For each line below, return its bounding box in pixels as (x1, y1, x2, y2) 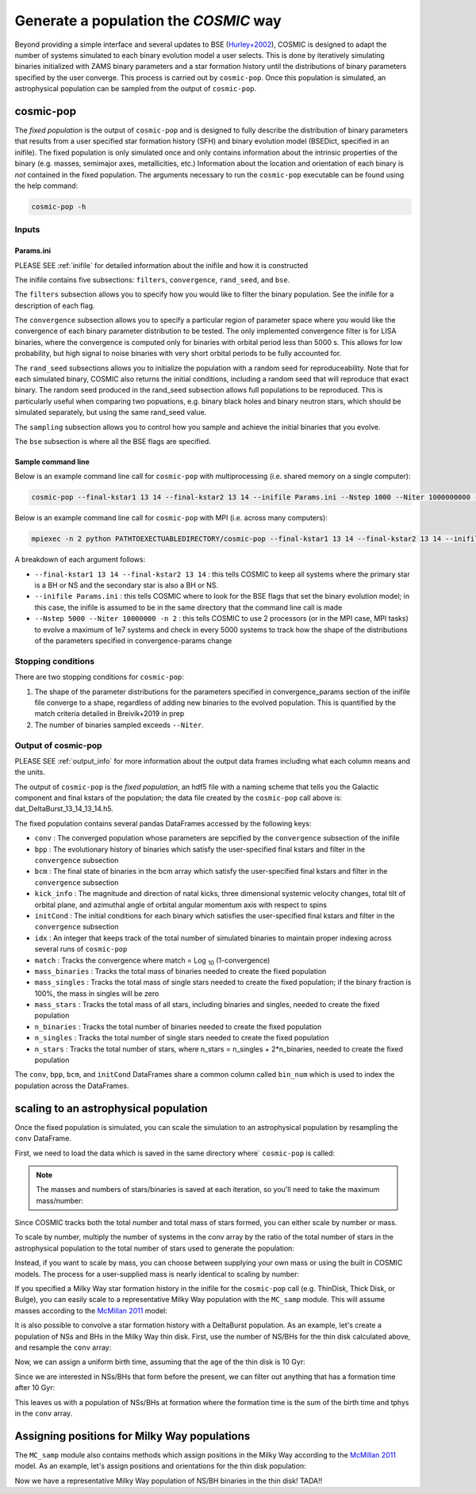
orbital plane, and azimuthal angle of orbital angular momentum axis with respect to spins (34, 900, 327, 910)
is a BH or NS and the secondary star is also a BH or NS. (34, 580, 218, 590)
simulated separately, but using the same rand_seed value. (14, 408, 207, 417)
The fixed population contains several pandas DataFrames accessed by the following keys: (14, 818, 312, 828)
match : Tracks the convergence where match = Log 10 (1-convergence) (34, 956, 271, 967)
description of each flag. (14, 301, 95, 310)
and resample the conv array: (14, 1343, 112, 1352)
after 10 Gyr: (14, 1383, 56, 1392)
